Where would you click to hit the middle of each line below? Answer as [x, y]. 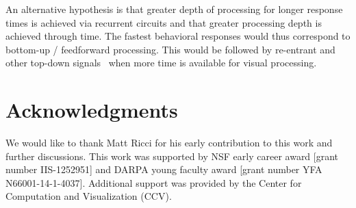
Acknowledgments [92, 110]
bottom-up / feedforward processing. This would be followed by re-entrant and [170, 49]
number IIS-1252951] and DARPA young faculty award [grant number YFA [164, 169]
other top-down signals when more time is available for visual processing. [161, 63]
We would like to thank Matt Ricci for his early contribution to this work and [169, 143]
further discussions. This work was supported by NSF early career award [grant [172, 156]
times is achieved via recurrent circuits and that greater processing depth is [164, 22]
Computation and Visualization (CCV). [89, 196]
